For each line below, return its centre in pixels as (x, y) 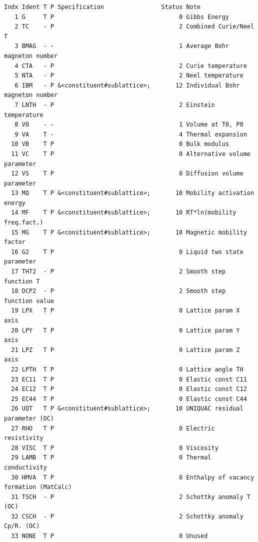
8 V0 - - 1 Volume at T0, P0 (129, 125)
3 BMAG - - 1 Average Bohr (122, 46)
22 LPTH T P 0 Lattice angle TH (127, 369)
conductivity (25, 467)
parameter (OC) (29, 418)
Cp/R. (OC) (22, 526)
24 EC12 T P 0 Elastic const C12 (129, 389)
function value (29, 301)
